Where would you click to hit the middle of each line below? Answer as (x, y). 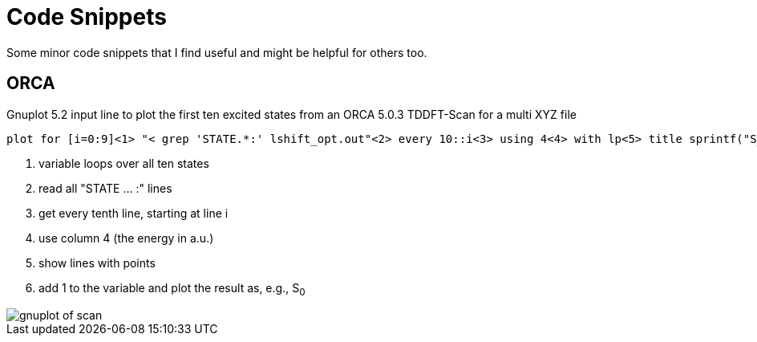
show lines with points (97, 263)
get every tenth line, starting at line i (134, 213)
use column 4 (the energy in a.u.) (126, 238)
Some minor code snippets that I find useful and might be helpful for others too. (217, 52)
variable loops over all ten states (124, 163)
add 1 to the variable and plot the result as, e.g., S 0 (172, 289)
